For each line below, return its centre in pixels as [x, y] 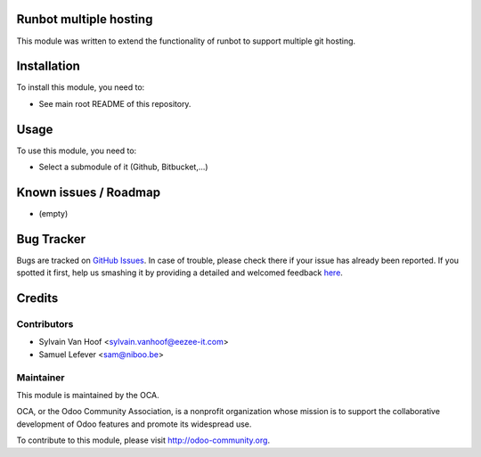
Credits [37, 298]
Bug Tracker [51, 239]
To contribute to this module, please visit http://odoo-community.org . [143, 440]
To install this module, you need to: [81, 87]
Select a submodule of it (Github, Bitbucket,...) [123, 167]
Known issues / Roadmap [88, 192]
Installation [48, 66]
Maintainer [41, 377]
